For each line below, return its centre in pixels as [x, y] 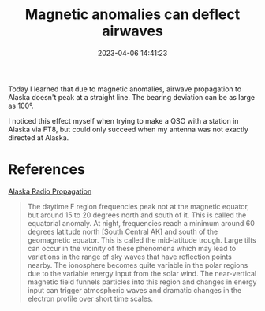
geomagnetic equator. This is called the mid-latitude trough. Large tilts [142, 240]
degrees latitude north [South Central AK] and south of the [123, 231]
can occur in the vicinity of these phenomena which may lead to [132, 248]
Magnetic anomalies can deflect [132, 15]
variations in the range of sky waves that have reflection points [130, 257]
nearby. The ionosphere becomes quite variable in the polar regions [138, 265]
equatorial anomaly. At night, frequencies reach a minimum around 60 [141, 223]
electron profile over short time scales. [90, 298]
